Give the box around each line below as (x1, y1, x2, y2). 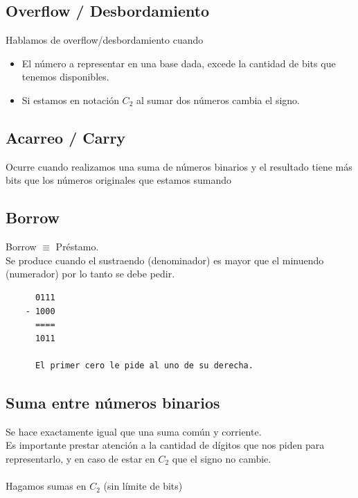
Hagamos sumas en (6, 479, 87, 493)
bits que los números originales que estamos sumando (6, 173, 232, 187)
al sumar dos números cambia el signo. (136, 92, 300, 107)
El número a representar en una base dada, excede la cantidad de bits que (21, 55, 336, 70)
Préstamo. (55, 239, 99, 254)
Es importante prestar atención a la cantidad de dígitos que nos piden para (6, 438, 325, 452)
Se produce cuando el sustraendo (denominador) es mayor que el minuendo (6, 252, 324, 267)
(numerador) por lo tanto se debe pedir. (6, 266, 175, 281)
